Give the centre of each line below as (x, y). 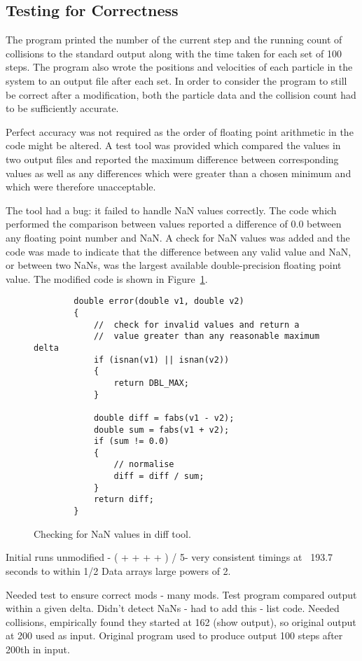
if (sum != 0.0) (131, 441)
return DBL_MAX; (151, 383)
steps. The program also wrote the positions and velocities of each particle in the (179, 67)
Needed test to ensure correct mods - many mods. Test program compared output (181, 594)
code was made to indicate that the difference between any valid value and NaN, (179, 251)
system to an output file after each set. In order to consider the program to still (176, 80)
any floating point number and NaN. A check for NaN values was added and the (178, 237)
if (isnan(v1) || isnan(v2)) (161, 360)
